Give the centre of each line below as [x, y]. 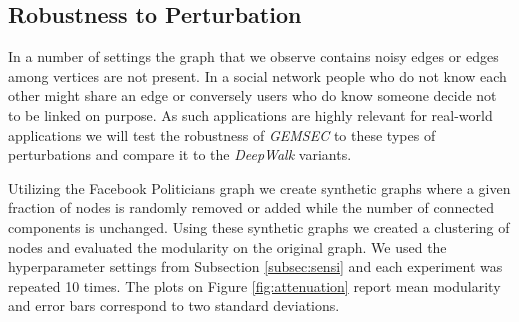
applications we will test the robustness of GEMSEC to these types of [222, 134]
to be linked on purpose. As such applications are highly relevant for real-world [250, 114]
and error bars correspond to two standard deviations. [174, 305]
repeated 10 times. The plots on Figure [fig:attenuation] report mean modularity [254, 285]
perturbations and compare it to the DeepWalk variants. [180, 154]
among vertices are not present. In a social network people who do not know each [257, 75]
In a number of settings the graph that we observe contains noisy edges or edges [253, 56]
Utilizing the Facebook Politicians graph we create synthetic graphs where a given [259, 187]
